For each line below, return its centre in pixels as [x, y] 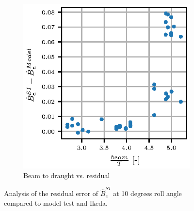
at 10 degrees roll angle [147, 193]
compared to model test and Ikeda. [56, 203]
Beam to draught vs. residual [67, 175]
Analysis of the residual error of [51, 193]
